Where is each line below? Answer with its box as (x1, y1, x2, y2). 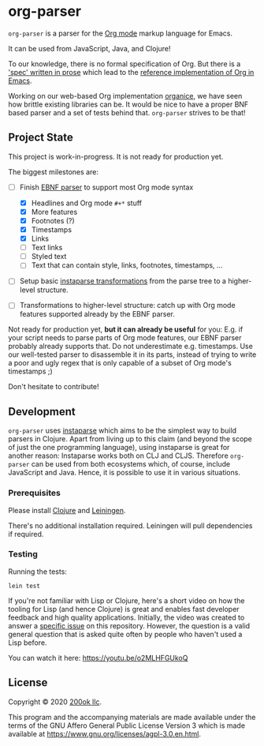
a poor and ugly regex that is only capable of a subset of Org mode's (8, 358, 232, 368)
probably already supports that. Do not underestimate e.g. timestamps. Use (8, 342, 254, 351)
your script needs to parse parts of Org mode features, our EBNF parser (8, 333, 242, 343)
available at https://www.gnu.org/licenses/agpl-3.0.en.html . (8, 729, 201, 738)
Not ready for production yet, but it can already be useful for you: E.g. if (8, 324, 244, 334)
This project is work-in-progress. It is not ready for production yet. (8, 152, 224, 161)
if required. (8, 529, 44, 538)
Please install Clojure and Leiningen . (8, 505, 126, 515)
